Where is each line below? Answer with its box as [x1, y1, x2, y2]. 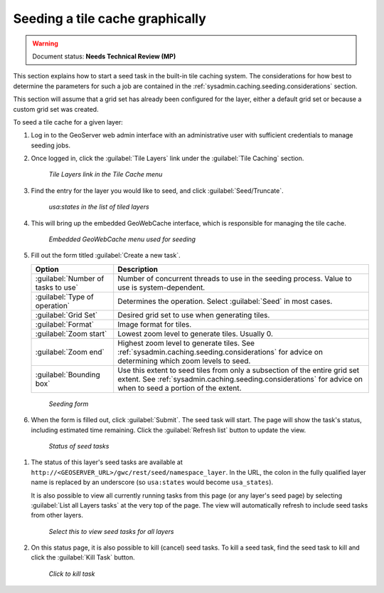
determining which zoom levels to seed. [117, 356, 251, 366]
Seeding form [48, 399, 89, 408]
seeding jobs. [31, 141, 71, 149]
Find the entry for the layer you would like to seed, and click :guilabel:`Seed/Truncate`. [31, 186, 284, 195]
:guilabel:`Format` [35, 319, 95, 329]
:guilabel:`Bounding [35, 369, 101, 379]
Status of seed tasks [48, 441, 110, 450]
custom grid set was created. [13, 105, 99, 113]
